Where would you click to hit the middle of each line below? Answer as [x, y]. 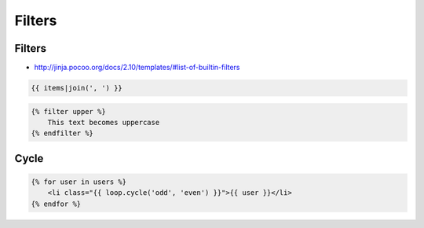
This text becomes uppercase [104, 123]
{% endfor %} [56, 204]
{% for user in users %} [79, 182]
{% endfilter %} [62, 133]
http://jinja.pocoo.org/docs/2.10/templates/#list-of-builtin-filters [137, 68]
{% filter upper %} [68, 111]
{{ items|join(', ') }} [77, 88]
